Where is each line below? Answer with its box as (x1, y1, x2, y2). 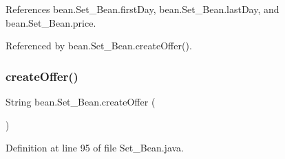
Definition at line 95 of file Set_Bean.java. (6, 140, 184, 155)
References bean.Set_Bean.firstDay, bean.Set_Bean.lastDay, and (6, 2, 279, 16)
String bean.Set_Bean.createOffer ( (6, 95, 156, 108)
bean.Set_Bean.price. (6, 15, 96, 29)
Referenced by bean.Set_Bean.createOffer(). (6, 38, 192, 53)
